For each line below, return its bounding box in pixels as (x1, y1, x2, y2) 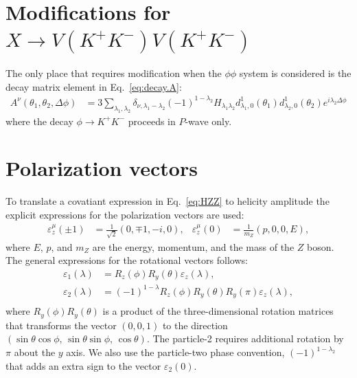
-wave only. (185, 113, 232, 128)
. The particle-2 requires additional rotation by (146, 331, 344, 346)
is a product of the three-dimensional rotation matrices (102, 304, 334, 318)
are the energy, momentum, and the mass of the (92, 239, 295, 254)
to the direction (162, 318, 228, 332)
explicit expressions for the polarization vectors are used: (5, 207, 244, 221)
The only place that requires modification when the (5, 66, 222, 80)
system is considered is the (239, 66, 352, 80)
